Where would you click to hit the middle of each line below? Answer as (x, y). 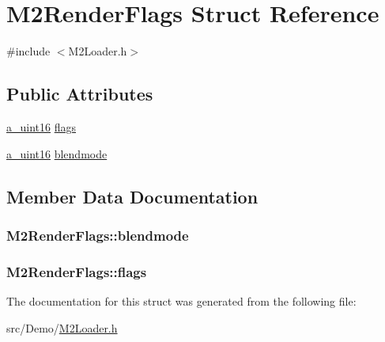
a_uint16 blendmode (57, 153)
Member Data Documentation (132, 196)
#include (28, 51)
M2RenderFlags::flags (77, 271)
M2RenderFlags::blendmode (98, 235)
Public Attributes (80, 94)
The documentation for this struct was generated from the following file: (181, 300)
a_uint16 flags (41, 126)
